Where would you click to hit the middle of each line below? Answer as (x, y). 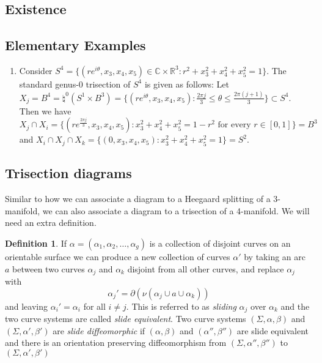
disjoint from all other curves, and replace (206, 268)
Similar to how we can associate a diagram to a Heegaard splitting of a (138, 199)
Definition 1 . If (36, 243)
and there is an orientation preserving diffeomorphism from (116, 342)
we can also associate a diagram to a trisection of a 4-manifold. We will (176, 210)
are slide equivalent (273, 330)
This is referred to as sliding (184, 306)
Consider (36, 70)
